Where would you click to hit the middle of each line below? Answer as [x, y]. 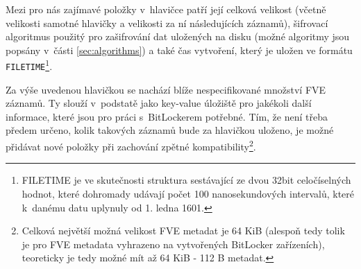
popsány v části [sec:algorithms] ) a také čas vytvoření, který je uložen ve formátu [179, 50]
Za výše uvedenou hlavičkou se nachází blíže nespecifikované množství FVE [166, 89]
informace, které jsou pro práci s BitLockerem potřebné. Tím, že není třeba [167, 116]
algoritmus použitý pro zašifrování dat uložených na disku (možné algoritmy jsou [178, 36]
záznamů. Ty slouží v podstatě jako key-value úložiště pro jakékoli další [159, 103]
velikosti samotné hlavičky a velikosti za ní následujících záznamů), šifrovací [167, 23]
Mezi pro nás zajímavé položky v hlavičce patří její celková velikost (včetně [166, 9]
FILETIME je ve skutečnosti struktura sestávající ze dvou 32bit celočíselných [186, 180]
